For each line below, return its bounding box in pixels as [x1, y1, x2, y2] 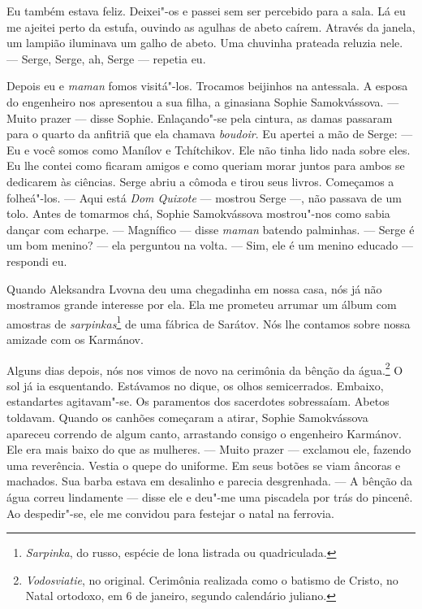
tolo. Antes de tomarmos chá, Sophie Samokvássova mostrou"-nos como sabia [6, 205, 390, 222]
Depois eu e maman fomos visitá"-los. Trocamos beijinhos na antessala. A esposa [6, 77, 408, 94]
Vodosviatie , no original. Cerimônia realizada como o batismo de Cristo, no [25, 571, 398, 588]
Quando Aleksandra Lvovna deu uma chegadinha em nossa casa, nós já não [6, 280, 382, 297]
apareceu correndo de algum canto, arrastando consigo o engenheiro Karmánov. [6, 424, 402, 442]
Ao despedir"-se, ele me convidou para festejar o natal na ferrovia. [6, 504, 334, 521]
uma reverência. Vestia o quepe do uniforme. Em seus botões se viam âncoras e [6, 456, 401, 473]
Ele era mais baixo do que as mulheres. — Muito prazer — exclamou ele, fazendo [6, 441, 411, 458]
